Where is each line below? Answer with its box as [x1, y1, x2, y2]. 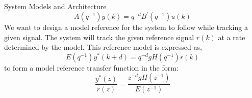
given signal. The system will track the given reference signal [4, 31, 194, 42]
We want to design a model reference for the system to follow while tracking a [4, 22, 248, 32]
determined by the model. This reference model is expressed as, [4, 42, 202, 52]
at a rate [218, 31, 245, 42]
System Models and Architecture [4, 1, 107, 11]
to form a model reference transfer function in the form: [4, 62, 179, 73]
